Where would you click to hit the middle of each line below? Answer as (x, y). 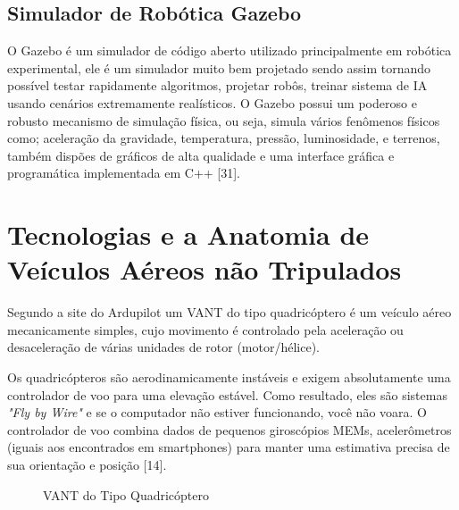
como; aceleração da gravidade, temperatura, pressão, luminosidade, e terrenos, (224, 138)
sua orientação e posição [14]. (87, 465)
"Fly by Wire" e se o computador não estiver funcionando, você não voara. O (217, 412)
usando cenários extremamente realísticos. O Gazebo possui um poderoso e (212, 102)
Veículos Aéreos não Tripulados (204, 269)
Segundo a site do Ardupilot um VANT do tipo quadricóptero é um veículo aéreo (229, 312)
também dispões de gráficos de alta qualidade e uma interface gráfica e (201, 155)
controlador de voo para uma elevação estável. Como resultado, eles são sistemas (227, 394)
